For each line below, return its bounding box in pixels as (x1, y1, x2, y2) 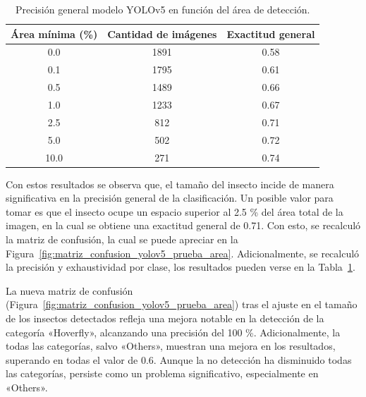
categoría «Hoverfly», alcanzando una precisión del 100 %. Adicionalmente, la (6, 324, 341, 339)
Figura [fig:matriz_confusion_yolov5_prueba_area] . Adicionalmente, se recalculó (6, 245, 360, 260)
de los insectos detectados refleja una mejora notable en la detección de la (6, 310, 324, 325)
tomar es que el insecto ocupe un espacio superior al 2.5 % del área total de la (6, 204, 343, 219)
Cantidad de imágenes (107, 26, 217, 41)
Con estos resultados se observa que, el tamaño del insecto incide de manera (6, 176, 334, 191)
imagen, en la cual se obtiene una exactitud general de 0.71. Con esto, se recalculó (6, 218, 361, 233)
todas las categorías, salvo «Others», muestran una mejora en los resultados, (6, 338, 336, 353)
